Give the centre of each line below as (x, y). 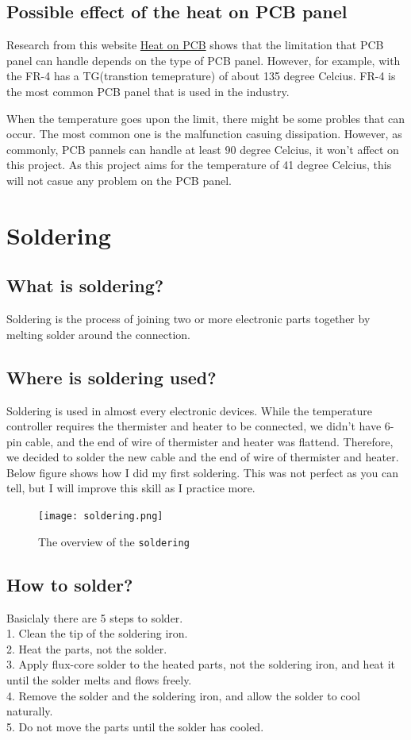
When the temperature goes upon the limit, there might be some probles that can (206, 118)
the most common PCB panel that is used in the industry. (148, 91)
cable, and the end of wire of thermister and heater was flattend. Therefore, (209, 441)
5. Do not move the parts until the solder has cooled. (135, 726)
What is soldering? (85, 285)
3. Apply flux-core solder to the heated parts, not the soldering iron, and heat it (201, 664)
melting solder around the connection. (98, 334)
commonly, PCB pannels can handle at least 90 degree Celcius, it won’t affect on (203, 149)
